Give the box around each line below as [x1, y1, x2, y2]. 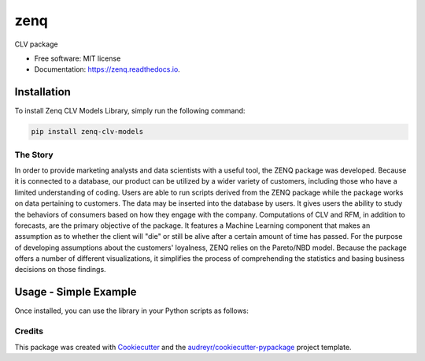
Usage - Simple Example [14, 285, 137, 299]
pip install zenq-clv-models [31, 127, 144, 136]
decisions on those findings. [14, 265, 106, 274]
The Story [14, 149, 54, 160]
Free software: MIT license [34, 54, 121, 63]
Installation [14, 85, 71, 99]
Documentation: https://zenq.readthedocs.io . [34, 65, 180, 74]
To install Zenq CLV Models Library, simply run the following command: [14, 106, 246, 116]
